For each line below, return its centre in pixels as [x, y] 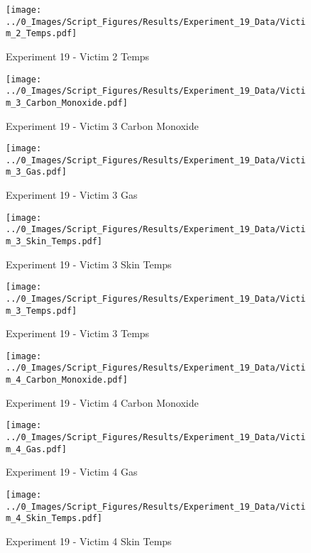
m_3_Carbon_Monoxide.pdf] [67, 103]
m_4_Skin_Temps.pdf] [54, 519]
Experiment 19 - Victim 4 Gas [72, 472]
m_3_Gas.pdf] [36, 172]
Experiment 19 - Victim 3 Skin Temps [89, 264]
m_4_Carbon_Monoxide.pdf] [67, 380]
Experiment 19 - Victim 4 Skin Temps [89, 541]
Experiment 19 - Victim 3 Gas [72, 195]
